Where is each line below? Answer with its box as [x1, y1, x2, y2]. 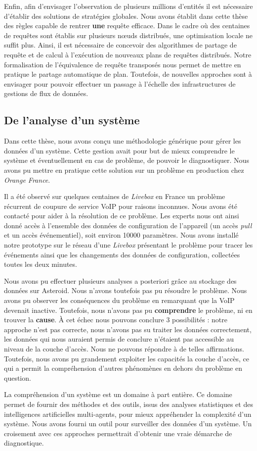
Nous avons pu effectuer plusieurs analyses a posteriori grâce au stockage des [4, 275, 237, 286]
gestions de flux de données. [4, 88, 88, 99]
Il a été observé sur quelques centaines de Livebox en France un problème [4, 191, 225, 201]
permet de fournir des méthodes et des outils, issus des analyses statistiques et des [4, 399, 253, 409]
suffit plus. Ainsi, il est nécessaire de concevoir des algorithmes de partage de [4, 40, 237, 50]
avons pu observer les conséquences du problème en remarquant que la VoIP [4, 295, 235, 305]
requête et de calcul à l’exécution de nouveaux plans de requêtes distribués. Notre [4, 49, 252, 59]
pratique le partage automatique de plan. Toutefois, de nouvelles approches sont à [4, 69, 252, 79]
